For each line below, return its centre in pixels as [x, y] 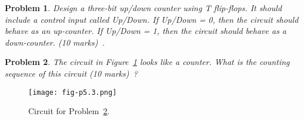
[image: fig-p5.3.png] [73, 92]
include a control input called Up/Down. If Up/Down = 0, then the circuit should [152, 19]
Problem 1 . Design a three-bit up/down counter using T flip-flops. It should [143, 8]
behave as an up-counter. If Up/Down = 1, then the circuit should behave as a [146, 31]
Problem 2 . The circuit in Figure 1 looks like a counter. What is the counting [147, 62]
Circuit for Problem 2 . [69, 111]
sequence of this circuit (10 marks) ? [71, 73]
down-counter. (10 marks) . [55, 42]
